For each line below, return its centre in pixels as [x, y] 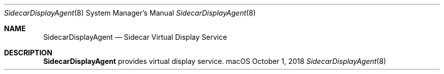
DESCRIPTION [28, 53]
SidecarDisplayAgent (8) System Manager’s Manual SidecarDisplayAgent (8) [130, 13]
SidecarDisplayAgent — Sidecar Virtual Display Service [135, 37]
